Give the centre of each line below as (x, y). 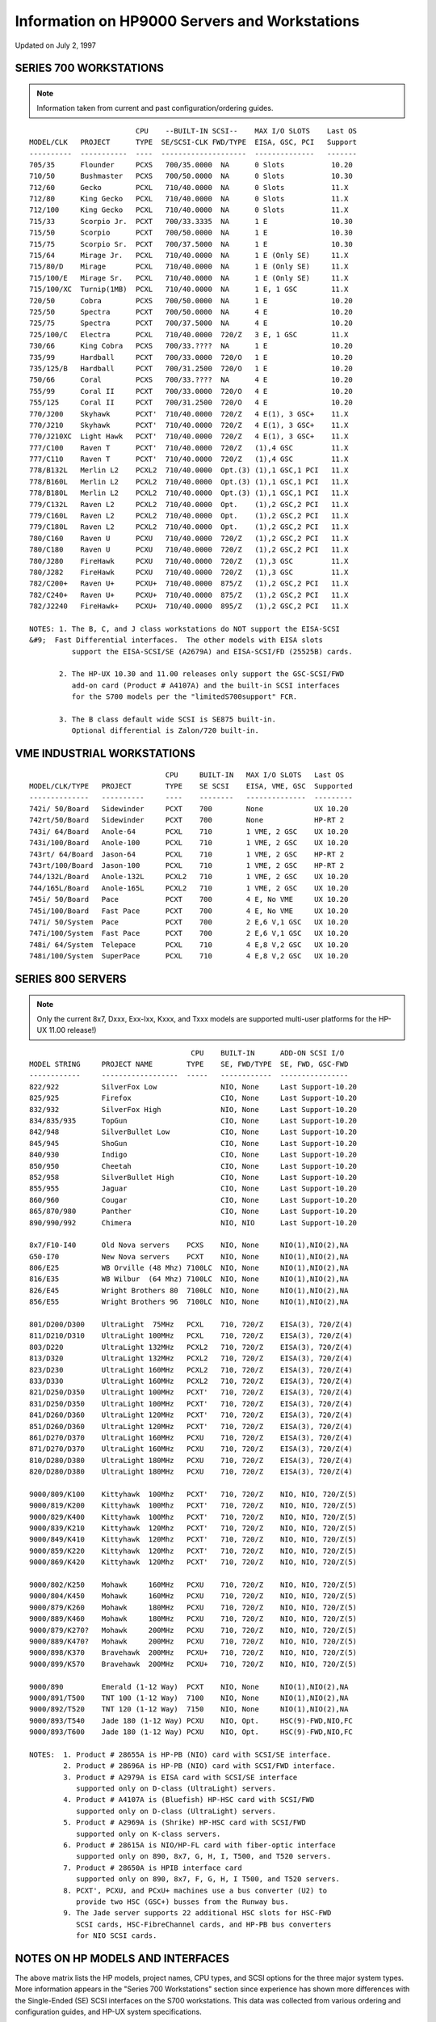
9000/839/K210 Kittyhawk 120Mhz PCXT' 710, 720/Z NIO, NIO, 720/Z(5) (193, 1528)
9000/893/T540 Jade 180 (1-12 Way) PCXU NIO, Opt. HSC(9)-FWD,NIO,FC (191, 1720)
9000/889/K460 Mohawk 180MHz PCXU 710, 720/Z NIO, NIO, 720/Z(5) (193, 1619)
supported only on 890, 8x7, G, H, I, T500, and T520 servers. (203, 1857)
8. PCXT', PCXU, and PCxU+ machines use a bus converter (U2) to (195, 1890)
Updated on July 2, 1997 (55, 45)
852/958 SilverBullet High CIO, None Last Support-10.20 (193, 1177)
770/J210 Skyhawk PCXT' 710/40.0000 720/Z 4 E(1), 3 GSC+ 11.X (189, 425)
